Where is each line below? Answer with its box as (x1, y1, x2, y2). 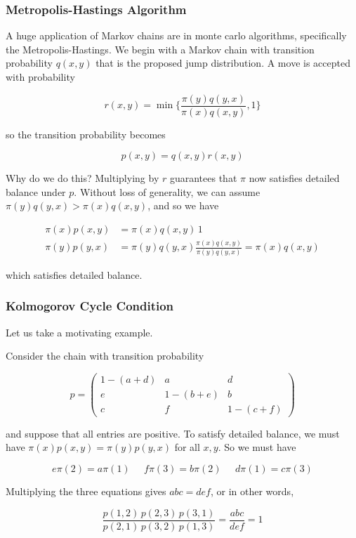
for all (174, 440, 200, 454)
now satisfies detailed (249, 171, 340, 185)
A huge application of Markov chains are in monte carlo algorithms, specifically (6, 28, 347, 43)
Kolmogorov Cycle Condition (6, 297, 174, 315)
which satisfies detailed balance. (6, 267, 143, 282)
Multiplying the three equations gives (6, 484, 166, 499)
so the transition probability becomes (6, 126, 166, 141)
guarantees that (169, 171, 237, 185)
